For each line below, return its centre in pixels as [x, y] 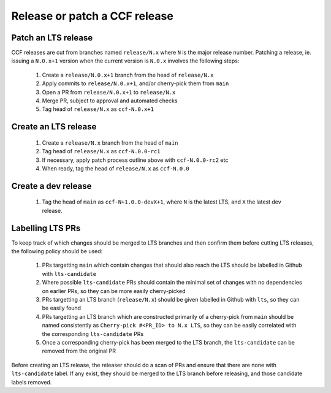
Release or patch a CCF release [93, 16]
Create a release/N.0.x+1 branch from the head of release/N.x [128, 75]
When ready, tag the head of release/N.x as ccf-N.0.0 [116, 168]
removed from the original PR [79, 351]
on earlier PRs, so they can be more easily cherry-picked [114, 291]
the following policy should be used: [57, 251]
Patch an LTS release [52, 38]
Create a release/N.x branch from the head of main [110, 143]
